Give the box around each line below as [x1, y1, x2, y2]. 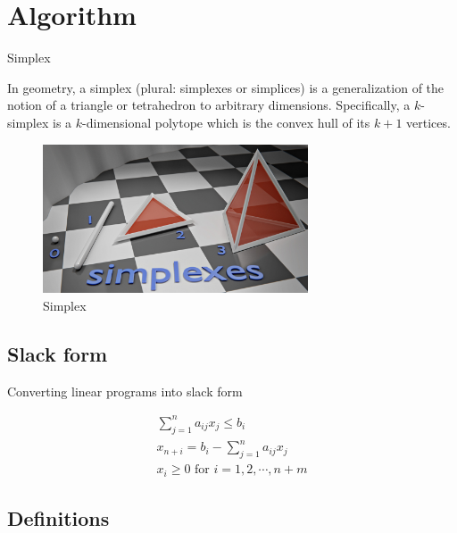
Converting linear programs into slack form [7, 381, 243, 400]
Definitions [7, 504, 110, 531]
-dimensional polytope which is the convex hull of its [82, 112, 370, 131]
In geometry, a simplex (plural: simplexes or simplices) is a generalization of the [7, 78, 445, 96]
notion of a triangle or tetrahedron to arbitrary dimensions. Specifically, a [7, 96, 411, 114]
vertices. [406, 112, 451, 131]
